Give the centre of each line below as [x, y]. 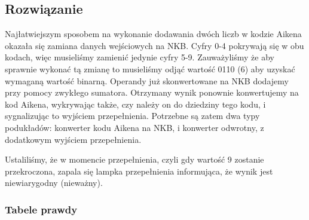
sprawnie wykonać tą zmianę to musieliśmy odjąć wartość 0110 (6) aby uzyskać [150, 68]
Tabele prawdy [41, 209]
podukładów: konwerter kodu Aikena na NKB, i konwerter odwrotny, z [134, 127]
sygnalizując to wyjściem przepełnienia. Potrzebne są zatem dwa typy [132, 116]
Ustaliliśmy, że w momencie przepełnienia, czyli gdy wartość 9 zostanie [134, 159]
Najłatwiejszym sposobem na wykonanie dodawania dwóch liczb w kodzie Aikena [153, 34]
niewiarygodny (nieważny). [54, 183]
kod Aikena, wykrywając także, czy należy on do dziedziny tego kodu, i [135, 104]
